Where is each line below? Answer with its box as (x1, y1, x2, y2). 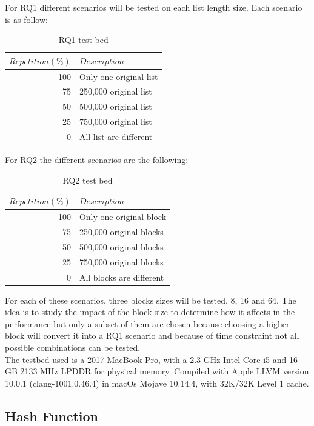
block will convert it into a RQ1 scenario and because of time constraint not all (5, 329, 299, 342)
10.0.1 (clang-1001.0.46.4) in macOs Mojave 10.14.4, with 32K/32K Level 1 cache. (5, 376, 309, 389)
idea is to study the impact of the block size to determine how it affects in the (5, 305, 295, 318)
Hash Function (5, 406, 98, 425)
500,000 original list (79, 100, 152, 113)
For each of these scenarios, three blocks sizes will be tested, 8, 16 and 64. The (5, 293, 296, 306)
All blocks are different (79, 270, 164, 283)
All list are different (79, 130, 153, 142)
